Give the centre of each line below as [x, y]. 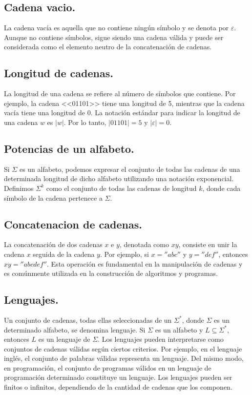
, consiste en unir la [208, 244]
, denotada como [144, 244]
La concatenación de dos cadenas [53, 244]
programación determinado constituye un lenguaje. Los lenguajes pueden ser [118, 377]
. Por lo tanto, [85, 122]
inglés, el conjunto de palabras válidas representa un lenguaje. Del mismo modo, [124, 358]
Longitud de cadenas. [59, 73]
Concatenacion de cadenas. [73, 224]
